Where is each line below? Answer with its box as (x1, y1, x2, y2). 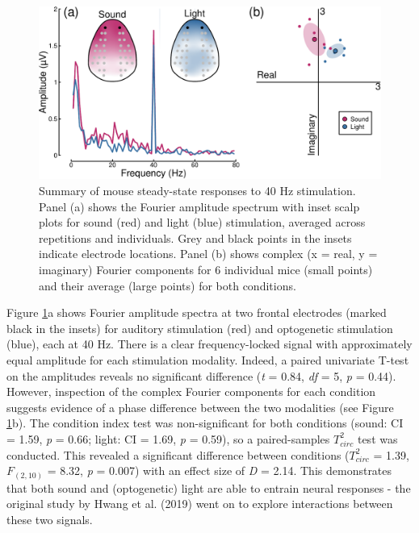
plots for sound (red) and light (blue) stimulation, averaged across (39, 214, 366, 231)
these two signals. (6, 510, 93, 527)
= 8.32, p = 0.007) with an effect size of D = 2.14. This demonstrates (47, 462, 392, 479)
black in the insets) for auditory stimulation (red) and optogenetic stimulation (6, 319, 393, 336)
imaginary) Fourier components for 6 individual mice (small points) (39, 261, 373, 278)
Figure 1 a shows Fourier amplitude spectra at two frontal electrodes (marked (6, 304, 387, 321)
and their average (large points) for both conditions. (39, 277, 296, 294)
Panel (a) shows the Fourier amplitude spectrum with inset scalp (39, 198, 360, 214)
